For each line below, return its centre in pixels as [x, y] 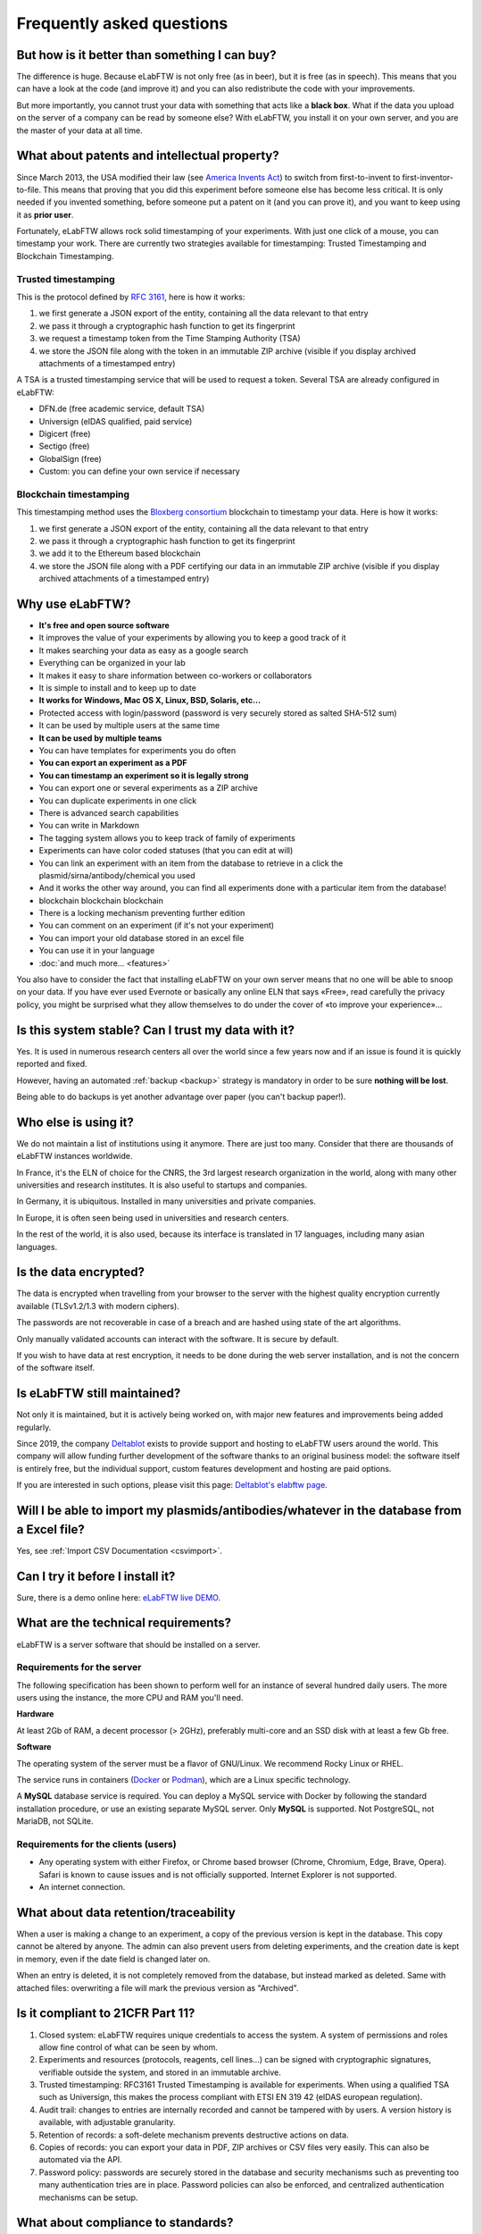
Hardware [35, 1714]
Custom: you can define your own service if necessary [139, 471]
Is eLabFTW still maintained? [99, 1394]
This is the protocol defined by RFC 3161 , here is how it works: [131, 297]
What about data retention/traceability [126, 1912]
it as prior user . [45, 214]
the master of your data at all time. [79, 130]
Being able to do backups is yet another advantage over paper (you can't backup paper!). [181, 1096]
